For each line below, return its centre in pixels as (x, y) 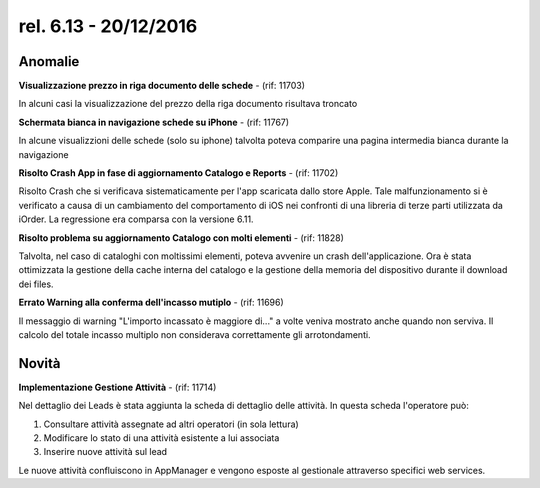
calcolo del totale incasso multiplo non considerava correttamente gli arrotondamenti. (194, 334)
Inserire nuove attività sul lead (105, 452)
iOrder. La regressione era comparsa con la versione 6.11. (136, 219)
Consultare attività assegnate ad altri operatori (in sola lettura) (171, 424)
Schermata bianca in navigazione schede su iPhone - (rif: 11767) (154, 122)
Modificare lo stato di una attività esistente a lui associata (161, 438)
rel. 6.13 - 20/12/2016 (108, 26)
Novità (39, 363)
